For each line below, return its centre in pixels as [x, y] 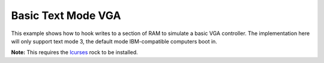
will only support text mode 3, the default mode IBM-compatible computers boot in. [114, 41]
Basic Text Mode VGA [66, 15]
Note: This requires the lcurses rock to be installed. [74, 52]
